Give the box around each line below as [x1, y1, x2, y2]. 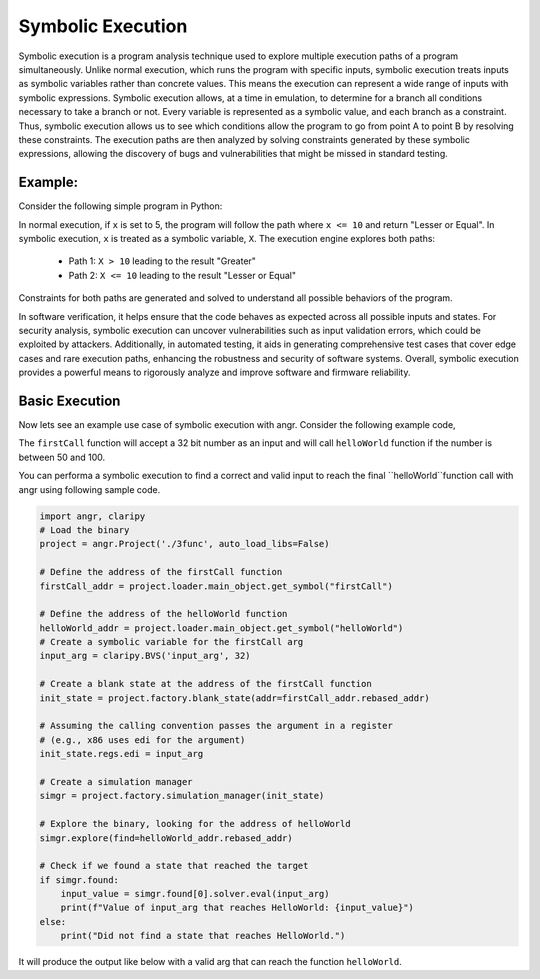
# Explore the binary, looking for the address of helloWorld [39, 818, 351, 830]
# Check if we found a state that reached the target [39, 860, 309, 872]
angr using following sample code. [18, 483, 161, 495]
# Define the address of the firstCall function [39, 566, 283, 578]
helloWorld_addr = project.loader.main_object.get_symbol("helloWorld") [39, 622, 404, 634]
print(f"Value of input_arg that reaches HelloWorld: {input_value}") [60, 902, 415, 914]
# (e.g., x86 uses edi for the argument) [39, 734, 246, 745]
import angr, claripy [39, 510, 146, 522]
